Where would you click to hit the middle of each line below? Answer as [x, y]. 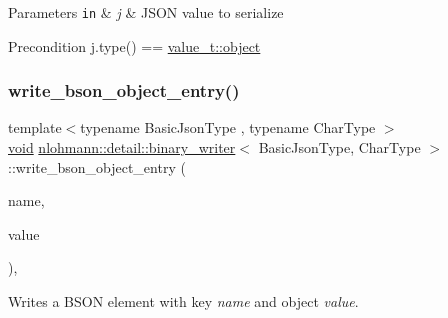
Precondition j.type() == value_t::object [134, 45]
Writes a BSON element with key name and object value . [183, 301]
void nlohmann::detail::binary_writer [122, 147]
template [35, 127]
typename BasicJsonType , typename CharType [228, 127]
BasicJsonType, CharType [339, 147]
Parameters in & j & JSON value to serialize [146, 12]
